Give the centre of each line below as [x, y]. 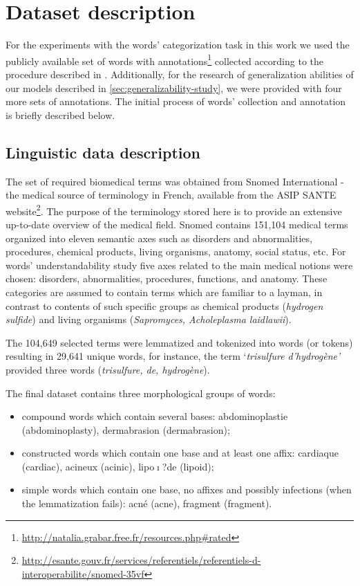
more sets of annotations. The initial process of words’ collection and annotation [176, 101]
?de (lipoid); [188, 466]
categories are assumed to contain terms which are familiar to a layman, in [164, 292]
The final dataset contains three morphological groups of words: [141, 393]
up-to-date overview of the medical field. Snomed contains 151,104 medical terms [177, 224]
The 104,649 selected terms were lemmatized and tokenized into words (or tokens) [179, 342]
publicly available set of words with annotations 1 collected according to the [165, 59]
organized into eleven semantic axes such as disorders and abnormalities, [159, 238]
